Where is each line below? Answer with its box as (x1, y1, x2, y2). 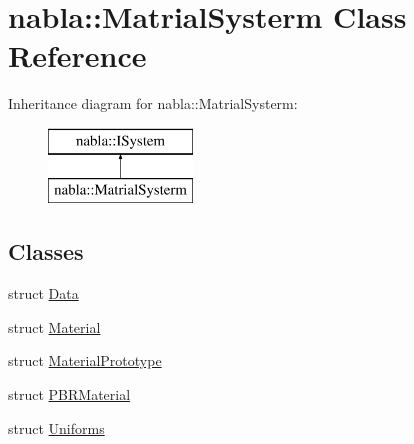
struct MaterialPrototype (8, 350, 162, 371)
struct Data (8, 283, 79, 304)
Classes (8, 236, 84, 267)
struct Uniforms (8, 417, 105, 438)
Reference (8, 35, 147, 76)
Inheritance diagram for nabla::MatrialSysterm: (8, 93, 298, 114)
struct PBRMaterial (8, 384, 131, 405)
